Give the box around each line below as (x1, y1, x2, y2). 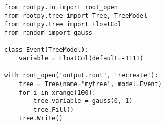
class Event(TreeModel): (4, 46, 89, 54)
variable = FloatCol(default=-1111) (18, 54, 144, 62)
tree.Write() (18, 114, 63, 122)
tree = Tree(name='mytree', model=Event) (18, 80, 162, 88)
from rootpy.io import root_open (4, 4, 118, 11)
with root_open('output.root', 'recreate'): (4, 72, 158, 79)
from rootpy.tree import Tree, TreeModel (4, 12, 148, 19)
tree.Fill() (33, 106, 74, 113)
